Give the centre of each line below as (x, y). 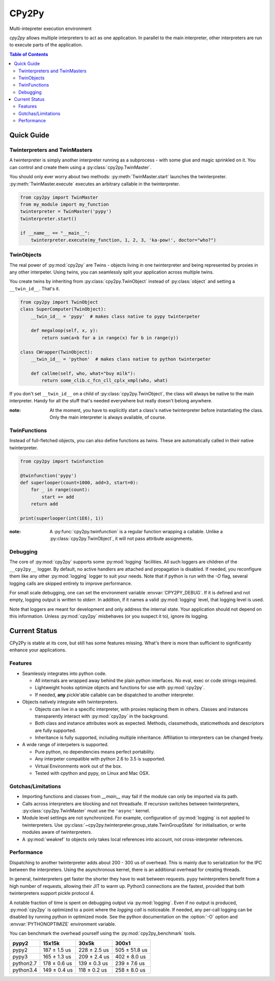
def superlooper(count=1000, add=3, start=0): (79, 482)
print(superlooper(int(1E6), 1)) (62, 518)
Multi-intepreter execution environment (50, 29)
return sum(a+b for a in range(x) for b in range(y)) (110, 338)
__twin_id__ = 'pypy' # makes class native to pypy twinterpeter (116, 316)
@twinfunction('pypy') (48, 475)
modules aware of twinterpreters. (57, 832)
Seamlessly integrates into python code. (64, 673)
